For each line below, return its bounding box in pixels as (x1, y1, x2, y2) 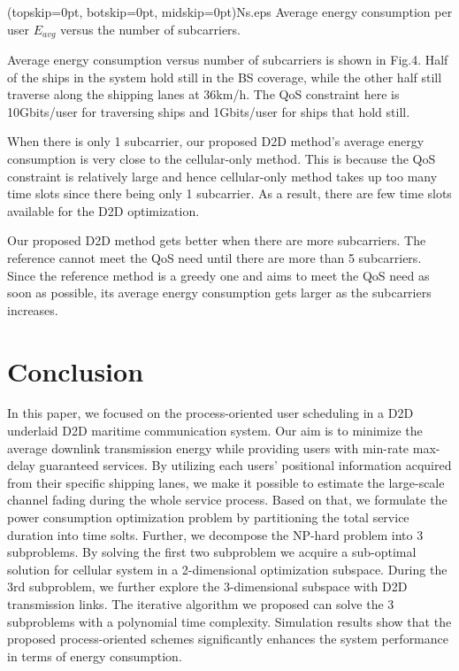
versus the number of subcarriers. (60, 19, 241, 38)
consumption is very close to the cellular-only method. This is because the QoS (7, 150, 436, 168)
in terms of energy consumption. (7, 646, 182, 665)
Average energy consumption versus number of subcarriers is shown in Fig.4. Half (7, 50, 448, 69)
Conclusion (7, 352, 144, 389)
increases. (7, 300, 58, 319)
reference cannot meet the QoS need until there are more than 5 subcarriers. (7, 248, 422, 266)
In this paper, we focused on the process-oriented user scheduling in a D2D (7, 404, 414, 422)
